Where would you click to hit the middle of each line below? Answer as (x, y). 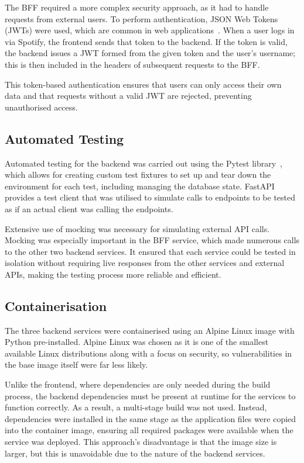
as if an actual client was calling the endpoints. (89, 208)
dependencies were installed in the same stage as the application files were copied (151, 418)
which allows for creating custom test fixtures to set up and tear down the (138, 175)
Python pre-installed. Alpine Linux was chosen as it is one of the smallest (137, 342)
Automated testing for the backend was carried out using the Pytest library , (144, 163)
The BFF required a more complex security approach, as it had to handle (137, 7)
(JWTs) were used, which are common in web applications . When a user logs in (150, 30)
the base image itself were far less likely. (76, 364)
